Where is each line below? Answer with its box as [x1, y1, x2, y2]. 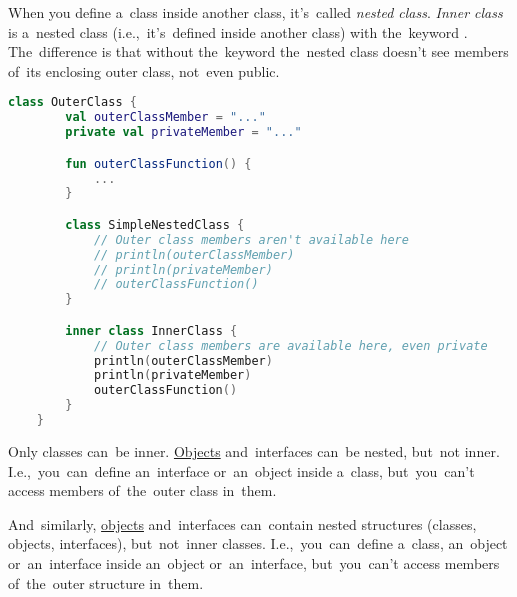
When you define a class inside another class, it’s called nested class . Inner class [8, 2, 503, 22]
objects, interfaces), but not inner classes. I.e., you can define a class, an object [8, 533, 508, 554]
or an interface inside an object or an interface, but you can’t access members [8, 552, 500, 573]
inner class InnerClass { [65, 323, 238, 338]
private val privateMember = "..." [65, 125, 302, 140]
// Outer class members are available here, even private [93, 338, 488, 353]
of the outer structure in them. [8, 572, 204, 593]
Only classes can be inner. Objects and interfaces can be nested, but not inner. [8, 440, 500, 461]
